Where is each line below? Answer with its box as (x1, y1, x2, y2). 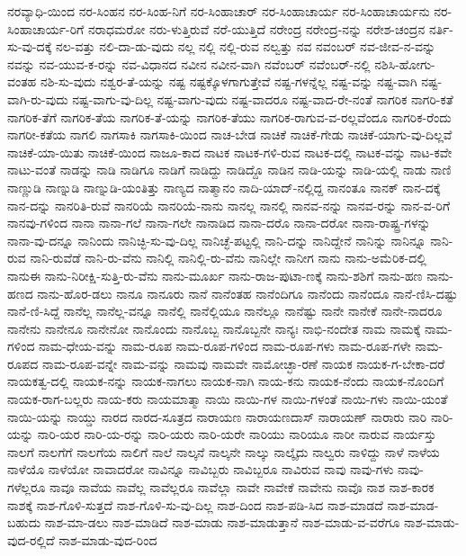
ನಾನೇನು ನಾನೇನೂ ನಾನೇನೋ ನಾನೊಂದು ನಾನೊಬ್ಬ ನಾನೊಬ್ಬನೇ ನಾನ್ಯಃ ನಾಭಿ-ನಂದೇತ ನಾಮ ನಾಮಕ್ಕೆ (7, 318, 421, 337)
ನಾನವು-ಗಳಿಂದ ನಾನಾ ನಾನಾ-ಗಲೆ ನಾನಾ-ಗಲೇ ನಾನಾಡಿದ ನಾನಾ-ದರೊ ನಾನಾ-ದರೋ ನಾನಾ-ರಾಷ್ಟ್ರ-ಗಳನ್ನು (7, 213, 431, 232)
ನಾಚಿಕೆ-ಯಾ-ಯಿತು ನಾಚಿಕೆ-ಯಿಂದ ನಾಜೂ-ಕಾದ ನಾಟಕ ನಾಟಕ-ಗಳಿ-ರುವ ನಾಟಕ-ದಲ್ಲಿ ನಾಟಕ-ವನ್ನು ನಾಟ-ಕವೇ (7, 142, 453, 161)
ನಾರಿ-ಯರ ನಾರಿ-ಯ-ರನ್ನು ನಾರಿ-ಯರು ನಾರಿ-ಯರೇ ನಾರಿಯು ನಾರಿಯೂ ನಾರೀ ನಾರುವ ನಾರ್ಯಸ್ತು (37, 425, 437, 444)
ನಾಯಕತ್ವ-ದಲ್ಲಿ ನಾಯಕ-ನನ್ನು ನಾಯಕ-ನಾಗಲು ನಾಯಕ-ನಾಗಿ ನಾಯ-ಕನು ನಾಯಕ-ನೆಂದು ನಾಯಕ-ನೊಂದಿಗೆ (7, 372, 444, 390)
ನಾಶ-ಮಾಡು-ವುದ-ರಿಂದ (58, 530, 157, 549)
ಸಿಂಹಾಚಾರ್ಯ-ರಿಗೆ (7, 19, 85, 38)
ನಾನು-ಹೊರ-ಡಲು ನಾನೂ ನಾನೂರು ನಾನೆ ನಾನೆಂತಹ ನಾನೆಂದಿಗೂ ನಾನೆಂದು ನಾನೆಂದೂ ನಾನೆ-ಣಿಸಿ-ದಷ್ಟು (37, 283, 458, 302)
